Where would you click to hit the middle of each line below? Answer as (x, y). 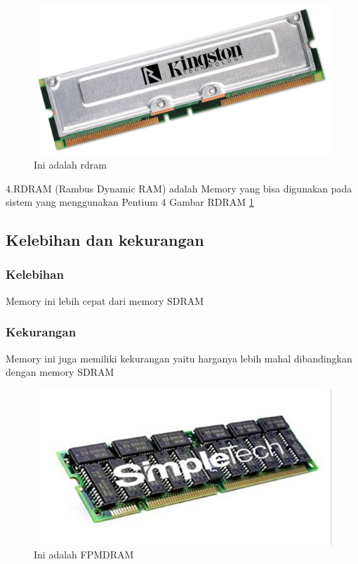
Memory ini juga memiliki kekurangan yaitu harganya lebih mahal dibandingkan (179, 358)
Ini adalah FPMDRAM (84, 555)
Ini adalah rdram (70, 164)
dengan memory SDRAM (60, 372)
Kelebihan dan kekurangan (105, 240)
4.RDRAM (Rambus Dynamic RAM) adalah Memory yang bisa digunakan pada (179, 188)
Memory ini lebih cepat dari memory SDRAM (105, 300)
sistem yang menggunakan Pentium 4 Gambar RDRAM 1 (130, 202)
